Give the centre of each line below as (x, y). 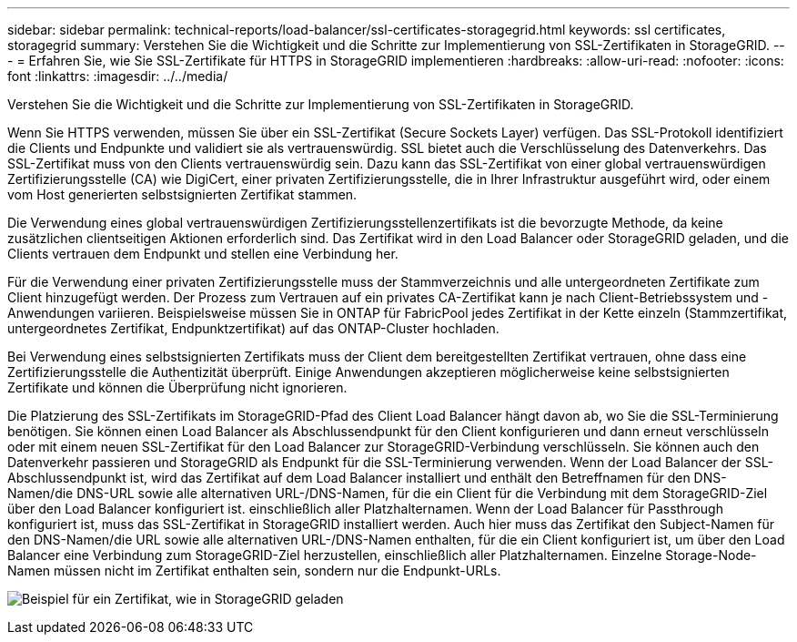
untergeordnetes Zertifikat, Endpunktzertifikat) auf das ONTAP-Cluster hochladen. (253, 328)
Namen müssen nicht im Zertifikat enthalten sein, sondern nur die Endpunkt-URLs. (254, 571)
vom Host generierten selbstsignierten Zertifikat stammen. (182, 194)
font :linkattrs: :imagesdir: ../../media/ (118, 76)
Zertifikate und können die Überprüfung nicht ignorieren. (177, 387)
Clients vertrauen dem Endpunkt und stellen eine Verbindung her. (203, 254)
